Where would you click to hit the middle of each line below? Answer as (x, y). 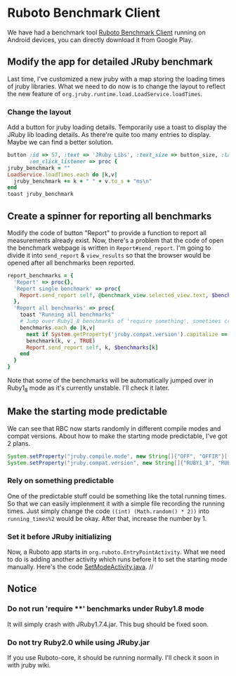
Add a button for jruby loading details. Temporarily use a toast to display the (117, 127)
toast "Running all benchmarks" (67, 315)
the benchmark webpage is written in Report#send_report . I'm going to (109, 248)
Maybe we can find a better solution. (60, 143)
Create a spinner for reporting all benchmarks (110, 216)
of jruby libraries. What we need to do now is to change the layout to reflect (117, 86)
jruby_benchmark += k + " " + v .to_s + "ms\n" (83, 181)
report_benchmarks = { (40, 275)
